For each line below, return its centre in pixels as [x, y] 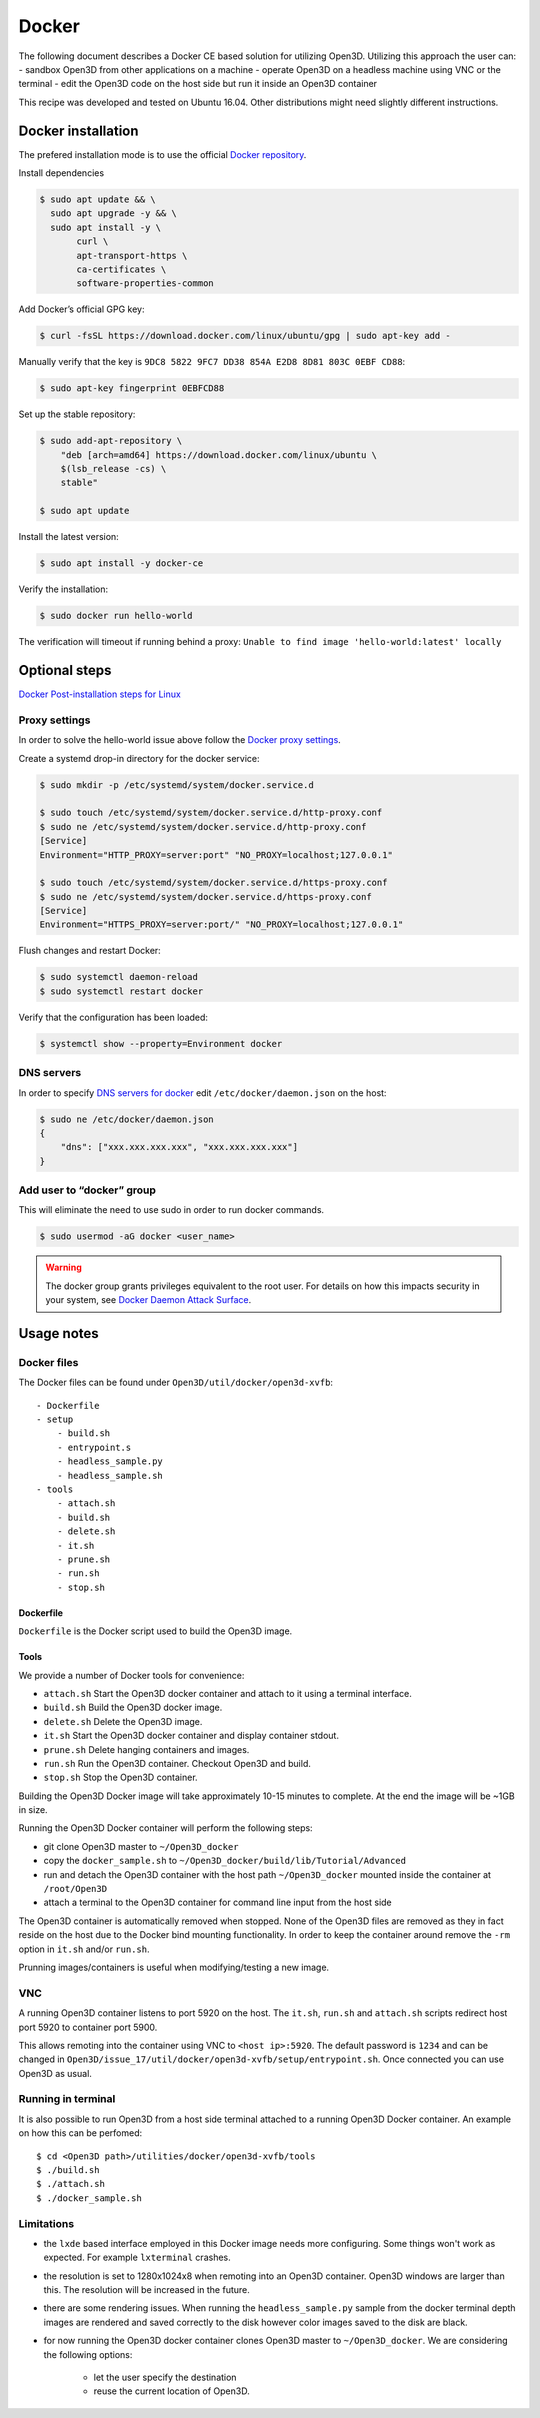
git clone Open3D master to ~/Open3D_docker [141, 1846]
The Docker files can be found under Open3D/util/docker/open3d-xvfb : [176, 1382]
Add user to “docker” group [87, 1190]
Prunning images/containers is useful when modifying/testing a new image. [174, 1967]
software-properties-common [145, 283]
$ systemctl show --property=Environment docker [161, 1043]
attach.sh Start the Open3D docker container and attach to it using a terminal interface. [227, 1693]
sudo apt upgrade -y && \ [113, 213]
